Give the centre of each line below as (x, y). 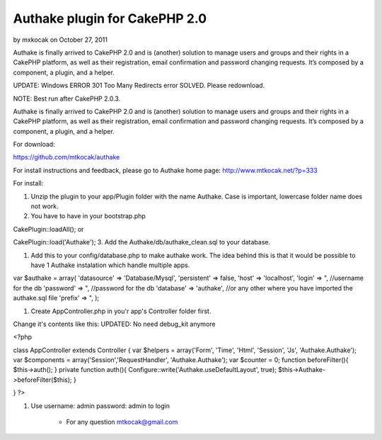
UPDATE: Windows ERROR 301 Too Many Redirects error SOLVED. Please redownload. (139, 86)
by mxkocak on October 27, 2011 (60, 40)
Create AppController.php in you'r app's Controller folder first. (121, 311)
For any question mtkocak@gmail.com (122, 422)
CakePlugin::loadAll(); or (48, 229)
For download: (34, 145)
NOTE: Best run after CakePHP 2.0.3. (67, 98)
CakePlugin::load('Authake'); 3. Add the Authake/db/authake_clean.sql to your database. (142, 242)
